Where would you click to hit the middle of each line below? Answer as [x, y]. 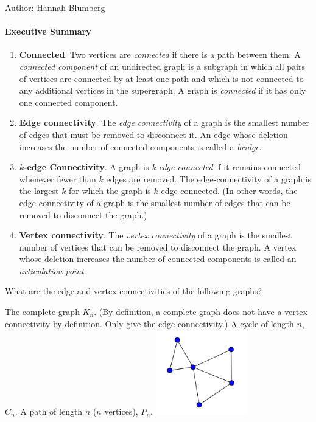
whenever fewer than [58, 178]
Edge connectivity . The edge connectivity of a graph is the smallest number [164, 123]
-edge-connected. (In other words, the [228, 191]
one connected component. [68, 102]
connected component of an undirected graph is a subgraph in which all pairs [162, 66]
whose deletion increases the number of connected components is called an [158, 259]
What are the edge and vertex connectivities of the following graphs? [134, 291]
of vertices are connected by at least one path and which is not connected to [161, 78]
